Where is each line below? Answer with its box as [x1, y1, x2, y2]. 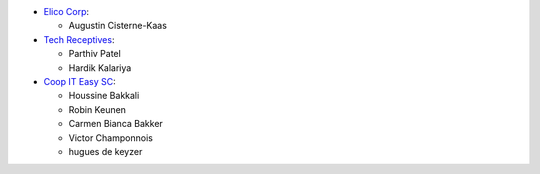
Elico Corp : [43, 6, 90, 17]
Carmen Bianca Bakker [68, 118, 164, 130]
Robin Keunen [68, 103, 127, 115]
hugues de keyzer [68, 145, 143, 157]
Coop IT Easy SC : [43, 75, 116, 87]
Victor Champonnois [68, 131, 154, 144]
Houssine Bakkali [68, 90, 140, 102]
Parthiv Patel [68, 48, 122, 60]
